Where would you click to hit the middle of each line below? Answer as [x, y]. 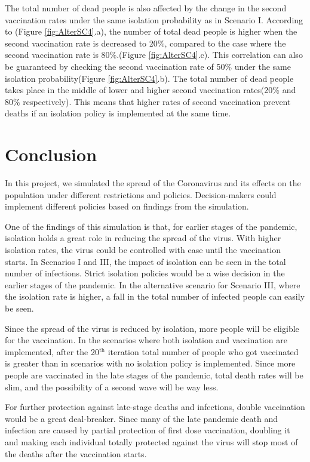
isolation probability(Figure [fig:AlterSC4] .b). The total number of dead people [149, 78]
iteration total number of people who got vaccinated [203, 351]
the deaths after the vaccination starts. [76, 453]
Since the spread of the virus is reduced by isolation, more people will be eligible [152, 328]
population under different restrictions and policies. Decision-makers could [141, 194]
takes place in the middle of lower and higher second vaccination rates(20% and [151, 90]
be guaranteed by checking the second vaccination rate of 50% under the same [148, 66]
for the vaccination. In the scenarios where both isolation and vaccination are [146, 340]
